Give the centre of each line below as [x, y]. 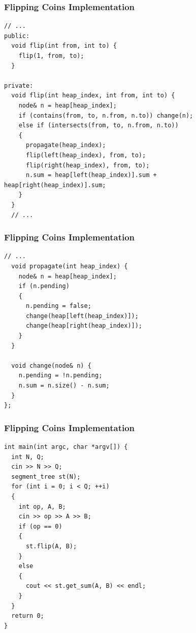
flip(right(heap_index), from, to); [88, 165]
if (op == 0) [40, 526]
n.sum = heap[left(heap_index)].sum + [91, 175]
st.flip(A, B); [51, 546]
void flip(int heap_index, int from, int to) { [93, 96]
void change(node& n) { [51, 365]
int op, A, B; [42, 506]
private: [19, 85]
